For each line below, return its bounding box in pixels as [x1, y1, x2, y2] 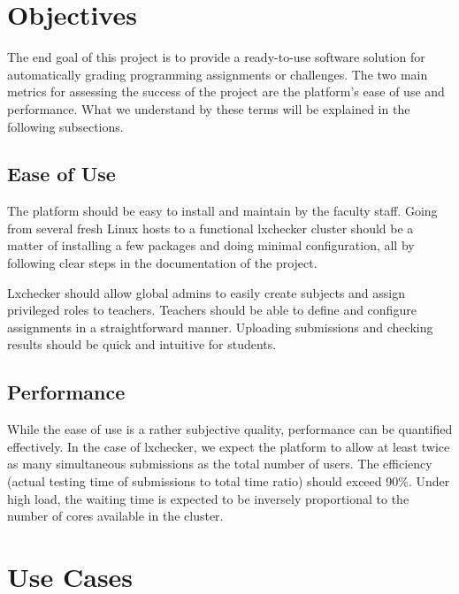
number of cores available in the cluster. [7, 506, 224, 525]
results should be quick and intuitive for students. [7, 335, 277, 354]
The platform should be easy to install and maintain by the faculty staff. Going [7, 202, 438, 220]
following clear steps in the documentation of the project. [7, 254, 317, 272]
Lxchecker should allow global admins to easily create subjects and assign [7, 283, 405, 301]
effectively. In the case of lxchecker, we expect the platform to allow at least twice [7, 437, 450, 455]
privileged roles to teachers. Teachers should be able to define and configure [7, 301, 417, 319]
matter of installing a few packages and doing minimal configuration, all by [7, 236, 415, 255]
